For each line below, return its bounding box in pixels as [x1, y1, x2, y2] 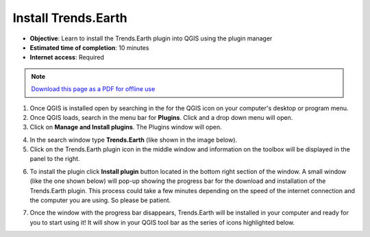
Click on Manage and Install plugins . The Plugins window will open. [29, 123, 222, 132]
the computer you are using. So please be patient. [29, 196, 171, 205]
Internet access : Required [29, 53, 104, 62]
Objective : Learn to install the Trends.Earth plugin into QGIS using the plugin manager [29, 34, 273, 42]
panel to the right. [29, 155, 80, 163]
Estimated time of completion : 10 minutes [29, 43, 149, 51]
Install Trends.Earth [12, 10, 128, 25]
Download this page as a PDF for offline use [31, 85, 156, 93]
